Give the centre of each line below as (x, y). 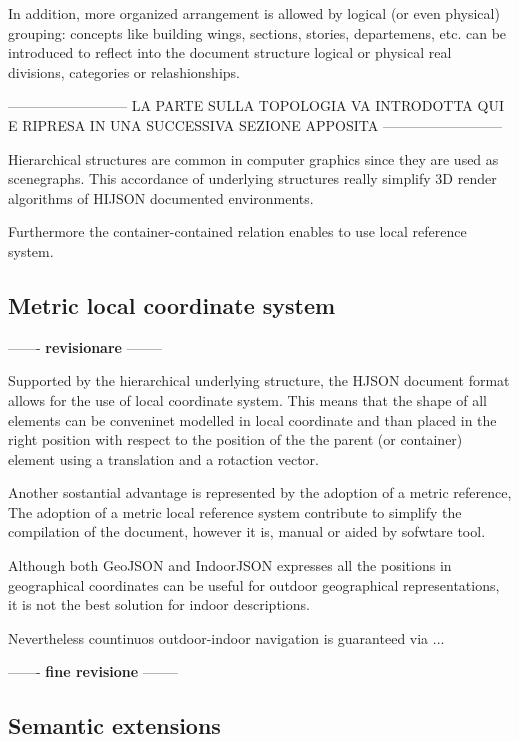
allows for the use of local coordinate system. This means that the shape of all (247, 399)
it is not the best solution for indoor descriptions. (159, 604)
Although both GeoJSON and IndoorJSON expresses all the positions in (230, 565)
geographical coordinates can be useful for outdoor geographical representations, (254, 584)
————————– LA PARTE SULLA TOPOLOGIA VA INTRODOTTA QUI (256, 105)
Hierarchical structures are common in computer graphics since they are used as (253, 158)
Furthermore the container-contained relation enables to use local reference (237, 231)
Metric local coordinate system (172, 304)
